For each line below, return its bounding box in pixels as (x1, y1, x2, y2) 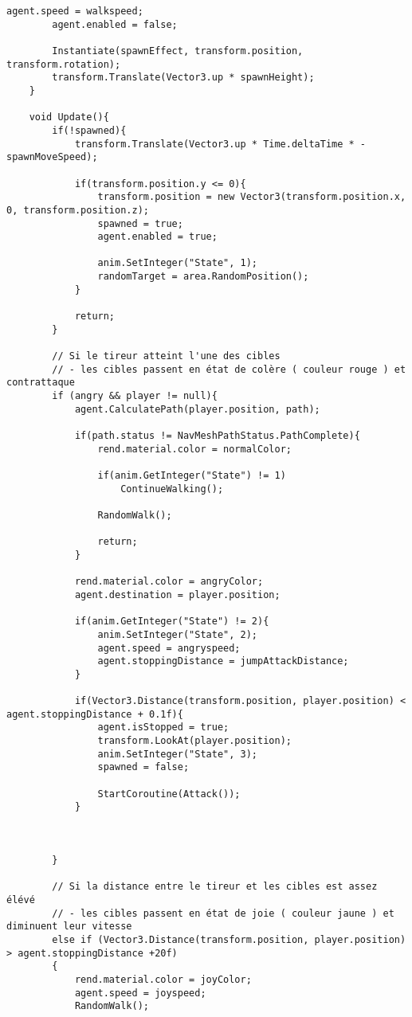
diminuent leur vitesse (6, 921, 132, 933)
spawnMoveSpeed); (6, 151, 98, 163)
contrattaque (6, 377, 75, 389)
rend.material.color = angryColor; (74, 576, 264, 588)
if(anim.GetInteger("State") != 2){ (74, 616, 269, 628)
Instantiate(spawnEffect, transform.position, (52, 45, 304, 57)
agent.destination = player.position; (74, 589, 281, 600)
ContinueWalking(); (120, 483, 224, 495)
